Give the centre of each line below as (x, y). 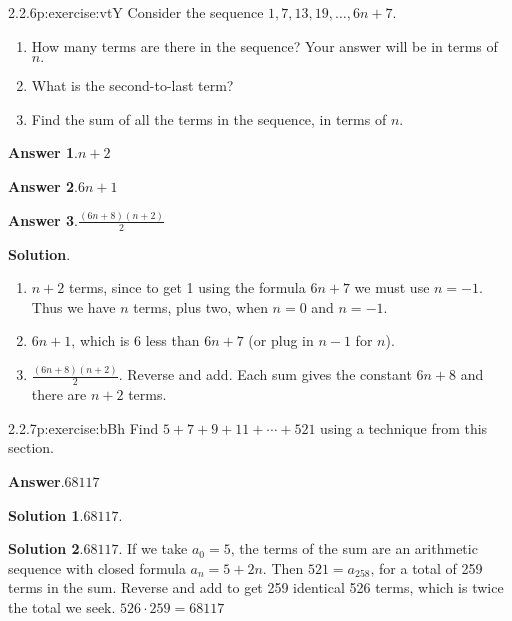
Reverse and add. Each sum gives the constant (269, 374)
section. (31, 447)
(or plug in (281, 340)
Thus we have (73, 306)
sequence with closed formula (97, 567)
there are (59, 394)
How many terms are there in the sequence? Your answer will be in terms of (264, 45)
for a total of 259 (431, 567)
